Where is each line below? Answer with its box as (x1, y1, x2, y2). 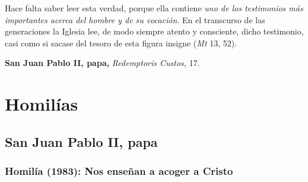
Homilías (5, 92, 78, 116)
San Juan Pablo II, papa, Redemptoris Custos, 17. (5, 57, 200, 69)
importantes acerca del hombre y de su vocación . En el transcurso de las (5, 13, 265, 26)
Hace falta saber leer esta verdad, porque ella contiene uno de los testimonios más (5, 2, 303, 14)
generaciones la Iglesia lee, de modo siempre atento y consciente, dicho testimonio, (5, 25, 304, 37)
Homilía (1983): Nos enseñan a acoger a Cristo (5, 164, 233, 178)
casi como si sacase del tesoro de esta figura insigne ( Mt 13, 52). (5, 36, 237, 49)
